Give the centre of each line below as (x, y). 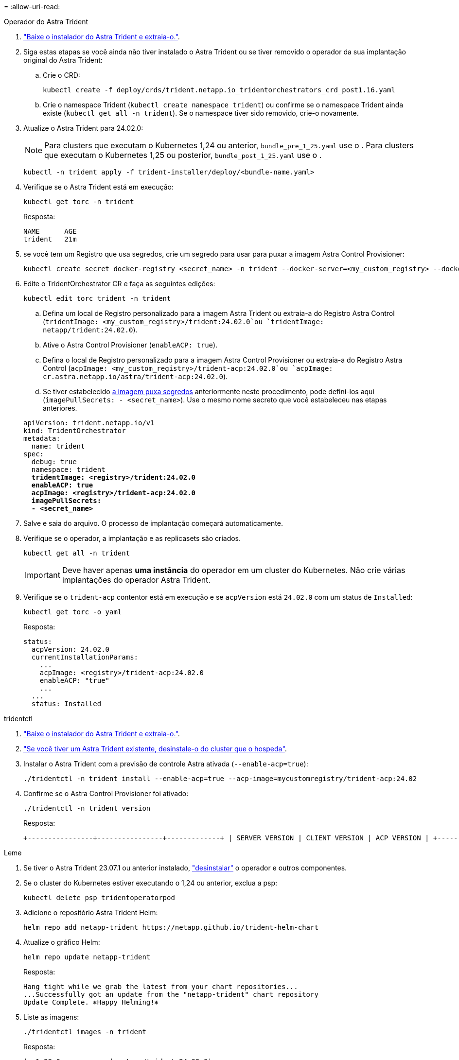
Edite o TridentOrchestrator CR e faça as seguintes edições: (119, 284)
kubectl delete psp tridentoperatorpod (99, 898)
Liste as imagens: (51, 1017)
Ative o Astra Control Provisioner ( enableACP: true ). (130, 345)
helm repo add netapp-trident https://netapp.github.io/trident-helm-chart (171, 927)
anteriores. (60, 408)
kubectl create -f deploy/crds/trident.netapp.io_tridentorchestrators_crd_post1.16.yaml (219, 90)
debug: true (54, 462)
